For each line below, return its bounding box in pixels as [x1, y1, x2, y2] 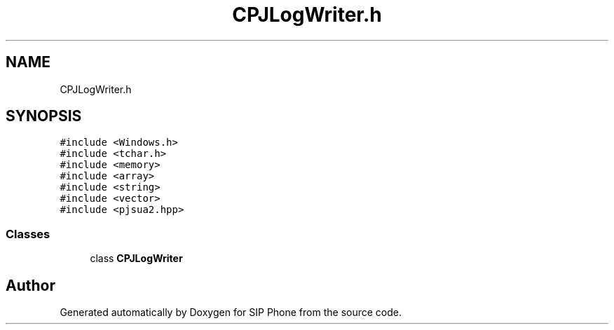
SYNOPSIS [6, 107, 82, 125]
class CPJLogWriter [90, 252, 183, 265]
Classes [6, 226, 50, 241]
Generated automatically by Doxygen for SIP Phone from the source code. [60, 306, 402, 319]
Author [6, 276, 55, 294]
